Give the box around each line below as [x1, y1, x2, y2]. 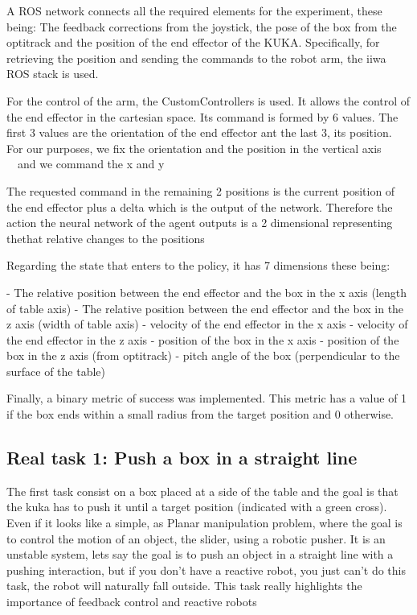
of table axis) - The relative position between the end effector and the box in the [6, 299, 404, 316]
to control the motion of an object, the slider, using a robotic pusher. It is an [6, 530, 386, 547]
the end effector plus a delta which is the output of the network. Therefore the [6, 198, 393, 215]
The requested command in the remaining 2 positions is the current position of [6, 182, 395, 199]
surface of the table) [6, 362, 106, 379]
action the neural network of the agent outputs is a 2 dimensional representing [6, 214, 393, 231]
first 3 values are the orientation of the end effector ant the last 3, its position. [6, 124, 392, 141]
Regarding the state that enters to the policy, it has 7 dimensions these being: [6, 257, 390, 274]
